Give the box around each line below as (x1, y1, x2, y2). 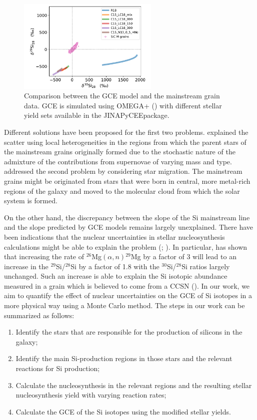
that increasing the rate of (4, 251, 84, 262)
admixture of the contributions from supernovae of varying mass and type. (4, 156, 232, 166)
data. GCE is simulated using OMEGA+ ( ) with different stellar (24, 100, 222, 110)
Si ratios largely (181, 261, 230, 271)
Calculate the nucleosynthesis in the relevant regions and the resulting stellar (15, 380, 252, 390)
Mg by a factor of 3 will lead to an (130, 251, 236, 262)
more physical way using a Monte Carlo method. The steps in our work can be (4, 300, 245, 311)
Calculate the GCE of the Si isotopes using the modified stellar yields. (15, 406, 231, 417)
